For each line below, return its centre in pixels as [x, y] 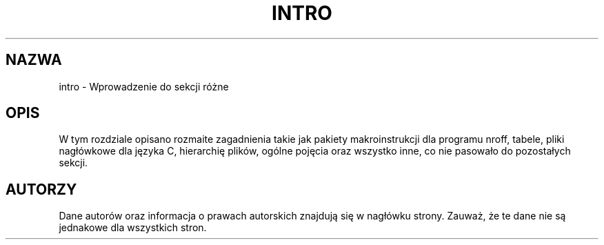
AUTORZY [41, 189]
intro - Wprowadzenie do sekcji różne [144, 86]
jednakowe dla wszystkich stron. [133, 228]
